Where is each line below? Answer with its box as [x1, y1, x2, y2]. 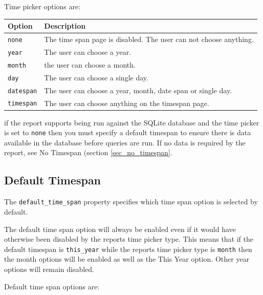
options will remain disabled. [4, 263, 94, 274]
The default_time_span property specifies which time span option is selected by [4, 196, 258, 207]
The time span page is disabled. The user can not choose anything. [44, 33, 254, 44]
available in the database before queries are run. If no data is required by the [4, 137, 246, 147]
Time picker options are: [4, 1, 81, 11]
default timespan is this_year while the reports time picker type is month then [4, 243, 252, 254]
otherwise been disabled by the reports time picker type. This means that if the [4, 234, 254, 244]
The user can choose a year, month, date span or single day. [44, 85, 232, 95]
